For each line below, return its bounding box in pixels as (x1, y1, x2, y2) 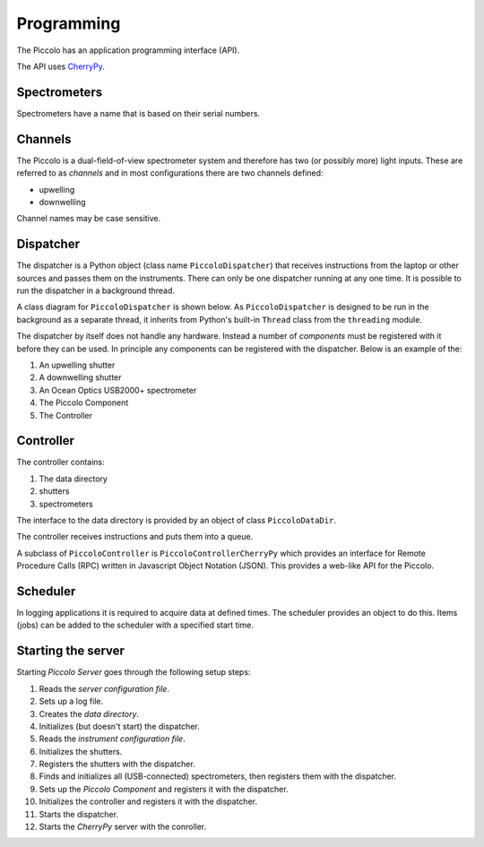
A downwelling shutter (39, 372, 122, 383)
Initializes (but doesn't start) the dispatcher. (39, 721, 201, 731)
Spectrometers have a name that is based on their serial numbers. (16, 108, 260, 118)
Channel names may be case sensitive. (16, 213, 161, 224)
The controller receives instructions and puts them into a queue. (16, 532, 254, 542)
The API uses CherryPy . (16, 61, 105, 72)
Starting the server (16, 644, 125, 659)
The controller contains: (16, 457, 105, 468)
